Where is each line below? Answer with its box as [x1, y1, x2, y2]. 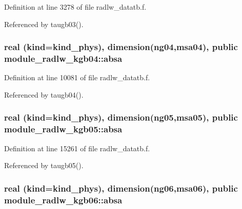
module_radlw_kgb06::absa [4, 193, 123, 206]
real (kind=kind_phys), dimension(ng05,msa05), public [4, 111, 238, 124]
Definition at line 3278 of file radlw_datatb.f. [4, 2, 147, 12]
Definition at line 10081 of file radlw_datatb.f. [4, 72, 150, 83]
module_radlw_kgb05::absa [4, 123, 123, 135]
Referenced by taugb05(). [4, 160, 84, 171]
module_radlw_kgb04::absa [4, 52, 123, 65]
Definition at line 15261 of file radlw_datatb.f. [4, 143, 150, 153]
